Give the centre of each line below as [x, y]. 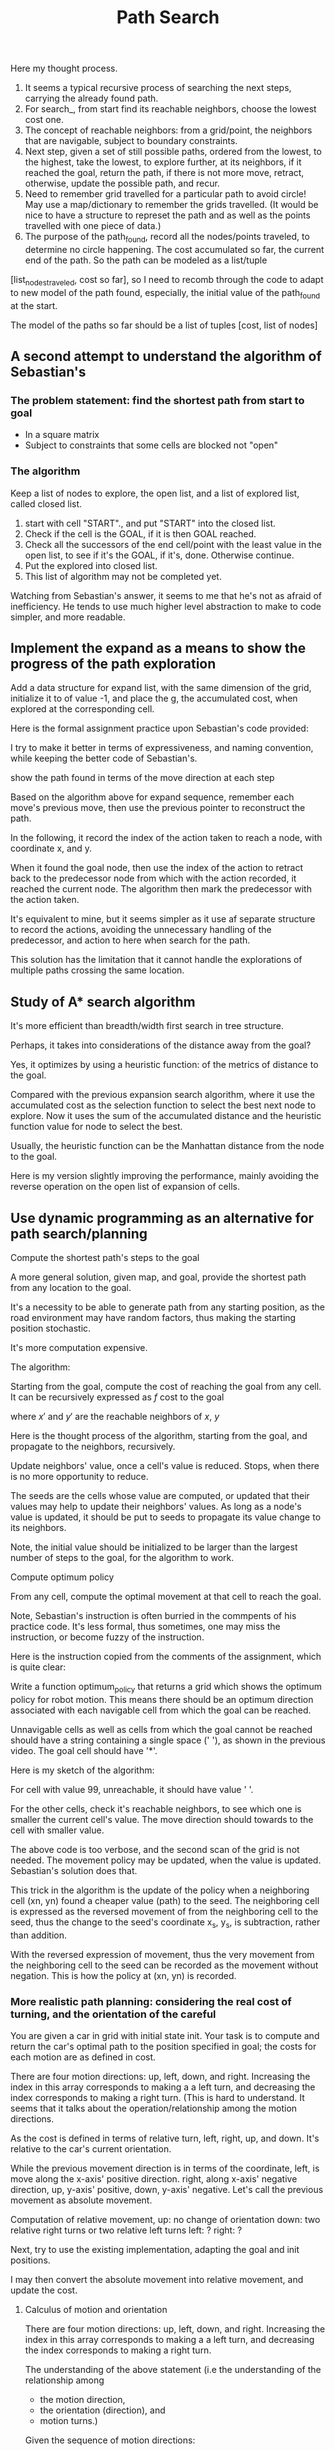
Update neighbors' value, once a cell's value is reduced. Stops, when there [165, 1465]
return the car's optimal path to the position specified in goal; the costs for [163, 2046]
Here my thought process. [64, 68]
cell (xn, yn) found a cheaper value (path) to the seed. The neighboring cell [165, 1900]
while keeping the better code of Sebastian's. [104, 758]
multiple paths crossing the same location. [97, 970]
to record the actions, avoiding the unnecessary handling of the [141, 930]
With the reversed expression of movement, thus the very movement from [162, 1954]
